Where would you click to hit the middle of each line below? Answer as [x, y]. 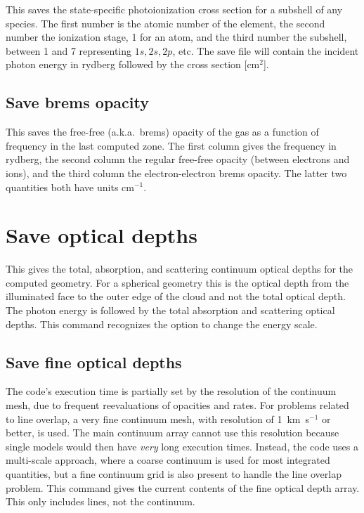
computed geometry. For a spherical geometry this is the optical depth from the [177, 282]
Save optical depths [102, 235]
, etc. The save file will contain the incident [266, 50]
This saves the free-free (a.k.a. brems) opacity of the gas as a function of [162, 132]
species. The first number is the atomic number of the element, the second [165, 23]
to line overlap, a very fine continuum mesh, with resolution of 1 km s [158, 418]
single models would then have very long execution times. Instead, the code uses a [182, 446]
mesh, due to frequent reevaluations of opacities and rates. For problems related [177, 405]
